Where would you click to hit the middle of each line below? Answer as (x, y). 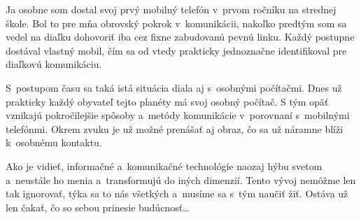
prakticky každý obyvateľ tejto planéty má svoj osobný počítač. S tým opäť (167, 101)
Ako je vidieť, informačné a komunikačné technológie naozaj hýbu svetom (164, 165)
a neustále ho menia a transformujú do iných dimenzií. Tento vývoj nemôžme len (181, 179)
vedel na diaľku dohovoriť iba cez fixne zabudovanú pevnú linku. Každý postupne (180, 37)
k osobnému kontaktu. (54, 142)
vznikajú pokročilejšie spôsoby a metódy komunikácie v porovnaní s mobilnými (178, 115)
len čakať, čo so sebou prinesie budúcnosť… (98, 207)
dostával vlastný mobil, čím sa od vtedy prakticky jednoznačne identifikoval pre (176, 50)
